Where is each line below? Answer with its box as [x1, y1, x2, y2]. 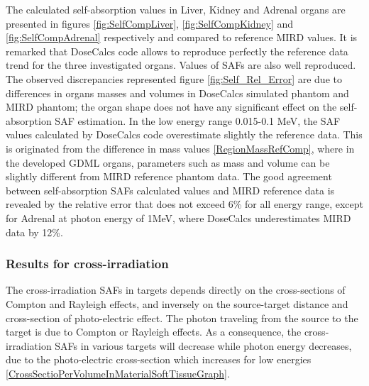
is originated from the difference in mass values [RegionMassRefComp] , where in [6, 140, 355, 155]
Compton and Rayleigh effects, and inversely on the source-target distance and [6, 296, 348, 311]
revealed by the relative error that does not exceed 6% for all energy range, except [6, 197, 363, 211]
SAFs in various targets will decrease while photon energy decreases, [55, 338, 352, 353]
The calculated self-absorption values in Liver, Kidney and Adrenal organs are [6, 2, 346, 16]
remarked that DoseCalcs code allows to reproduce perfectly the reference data [6, 43, 348, 58]
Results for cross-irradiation [6, 255, 169, 272]
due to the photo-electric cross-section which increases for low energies [6, 352, 312, 367]
